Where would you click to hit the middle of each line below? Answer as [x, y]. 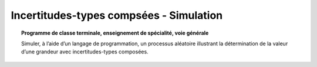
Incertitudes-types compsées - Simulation [117, 15]
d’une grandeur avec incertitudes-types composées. [85, 52]
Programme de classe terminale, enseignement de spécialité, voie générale [115, 33]
